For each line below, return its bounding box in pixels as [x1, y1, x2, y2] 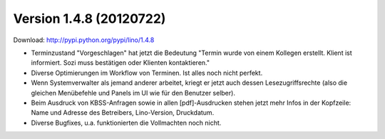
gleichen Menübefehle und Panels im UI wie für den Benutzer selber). [31, 88, 235, 97]
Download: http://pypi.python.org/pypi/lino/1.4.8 [13, 36, 155, 44]
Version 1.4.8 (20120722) [13, 11, 166, 26]
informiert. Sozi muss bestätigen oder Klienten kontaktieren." [31, 58, 210, 67]
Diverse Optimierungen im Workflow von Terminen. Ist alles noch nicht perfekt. [31, 68, 263, 77]
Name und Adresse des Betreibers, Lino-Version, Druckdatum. [31, 108, 215, 117]
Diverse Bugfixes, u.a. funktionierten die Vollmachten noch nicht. [31, 118, 222, 127]
